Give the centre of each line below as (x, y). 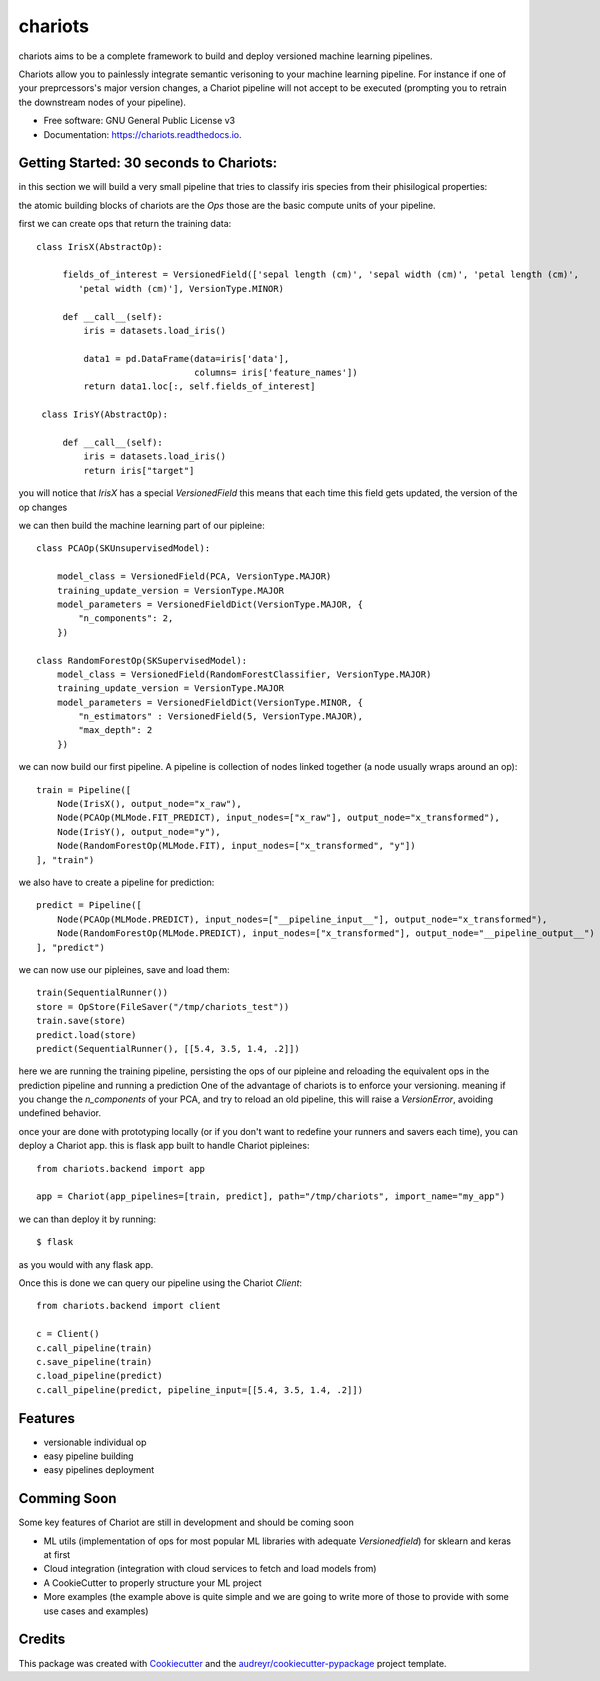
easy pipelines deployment (99, 1470)
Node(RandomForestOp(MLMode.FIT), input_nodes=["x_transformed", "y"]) (236, 846)
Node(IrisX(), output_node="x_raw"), (149, 804)
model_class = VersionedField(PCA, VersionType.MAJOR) (194, 576)
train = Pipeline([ (84, 789)
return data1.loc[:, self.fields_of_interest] (199, 386)
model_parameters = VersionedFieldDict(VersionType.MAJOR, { (210, 604)
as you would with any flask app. (86, 1264)
